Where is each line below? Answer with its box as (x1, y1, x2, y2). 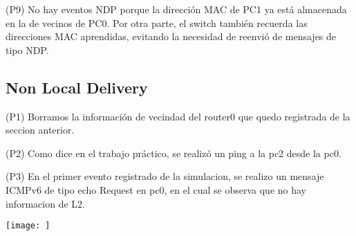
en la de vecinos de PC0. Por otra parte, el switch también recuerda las (6, 15, 308, 30)
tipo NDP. (6, 42, 49, 57)
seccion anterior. (6, 122, 75, 137)
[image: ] (6, 221, 50, 231)
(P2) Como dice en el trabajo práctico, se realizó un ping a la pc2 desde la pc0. (6, 145, 341, 160)
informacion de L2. (6, 196, 85, 210)
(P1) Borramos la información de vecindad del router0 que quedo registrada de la (6, 109, 350, 123)
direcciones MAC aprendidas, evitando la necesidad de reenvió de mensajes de (6, 29, 337, 44)
